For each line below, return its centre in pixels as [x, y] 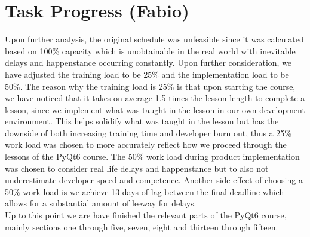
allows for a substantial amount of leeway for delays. [101, 203]
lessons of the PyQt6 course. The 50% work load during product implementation [152, 157]
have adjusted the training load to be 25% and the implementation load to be [147, 74]
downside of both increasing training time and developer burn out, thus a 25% [148, 133]
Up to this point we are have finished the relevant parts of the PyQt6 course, [146, 215]
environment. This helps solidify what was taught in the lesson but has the [142, 121]
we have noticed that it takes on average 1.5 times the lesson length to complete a [155, 98]
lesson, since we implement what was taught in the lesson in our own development [155, 109]
